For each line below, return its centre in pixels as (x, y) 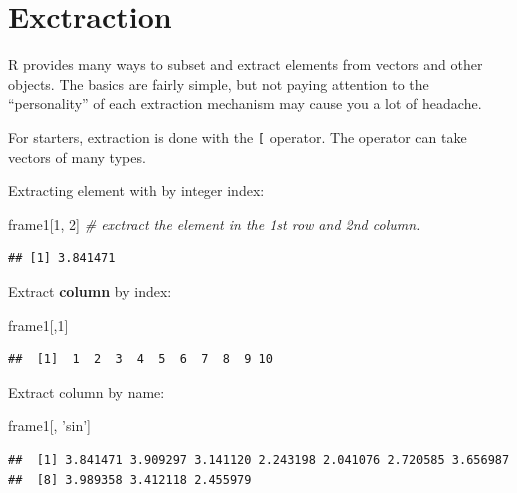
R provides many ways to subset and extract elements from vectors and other (245, 64)
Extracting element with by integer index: (136, 190)
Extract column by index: (90, 290)
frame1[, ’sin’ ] (49, 425)
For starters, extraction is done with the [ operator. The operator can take (237, 136)
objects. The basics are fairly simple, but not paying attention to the (218, 83)
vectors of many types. (77, 156)
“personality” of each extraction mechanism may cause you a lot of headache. (245, 103)
